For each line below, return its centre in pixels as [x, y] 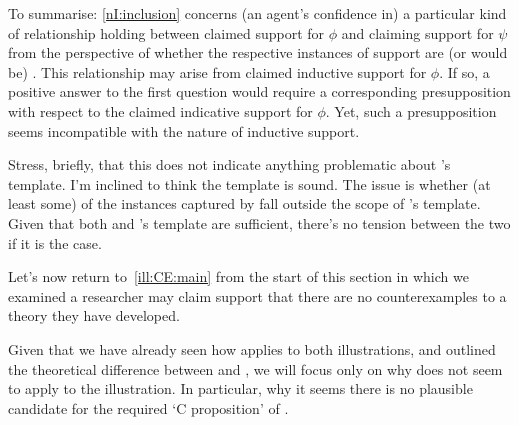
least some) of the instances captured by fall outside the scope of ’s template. [244, 203]
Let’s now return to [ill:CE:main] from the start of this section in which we [238, 276]
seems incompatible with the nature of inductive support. [184, 130]
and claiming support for [417, 32]
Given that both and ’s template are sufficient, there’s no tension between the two [259, 222]
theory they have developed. [94, 315]
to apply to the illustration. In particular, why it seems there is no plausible [240, 388]
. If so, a [464, 71]
